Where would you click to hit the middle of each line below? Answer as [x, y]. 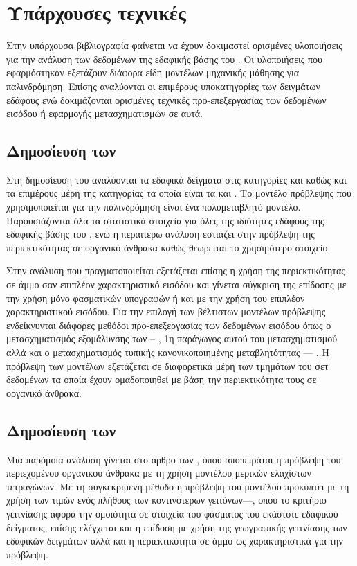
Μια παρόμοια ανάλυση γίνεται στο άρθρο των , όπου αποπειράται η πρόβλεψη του [174, 459]
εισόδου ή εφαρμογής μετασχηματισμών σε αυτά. [104, 113]
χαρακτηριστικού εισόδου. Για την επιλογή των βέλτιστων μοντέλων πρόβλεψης [166, 311]
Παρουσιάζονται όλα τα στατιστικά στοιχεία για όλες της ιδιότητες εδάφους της [165, 220]
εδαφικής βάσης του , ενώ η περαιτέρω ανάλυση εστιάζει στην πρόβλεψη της [161, 234]
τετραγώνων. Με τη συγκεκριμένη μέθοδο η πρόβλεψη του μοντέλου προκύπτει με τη [178, 486]
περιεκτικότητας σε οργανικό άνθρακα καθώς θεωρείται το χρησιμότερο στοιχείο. [168, 247]
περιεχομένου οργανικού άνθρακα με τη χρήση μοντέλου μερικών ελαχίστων [159, 473]
